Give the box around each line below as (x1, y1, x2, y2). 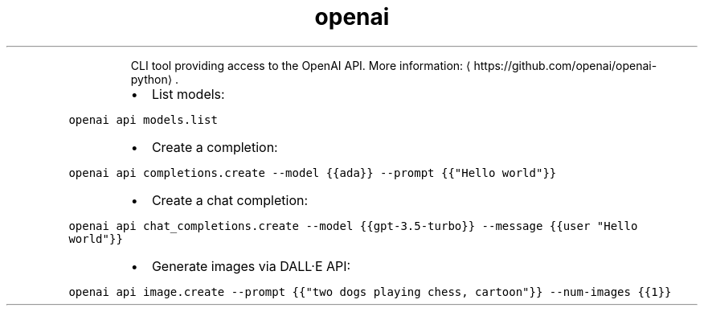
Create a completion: (151, 138, 278, 155)
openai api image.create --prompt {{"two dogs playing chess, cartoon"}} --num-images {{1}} (68, 285, 672, 298)
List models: (151, 85, 225, 102)
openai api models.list (68, 113, 218, 126)
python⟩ (130, 72, 173, 86)
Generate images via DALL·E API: (151, 257, 351, 274)
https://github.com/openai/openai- (473, 58, 657, 72)
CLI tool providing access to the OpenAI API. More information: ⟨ (130, 58, 471, 72)
